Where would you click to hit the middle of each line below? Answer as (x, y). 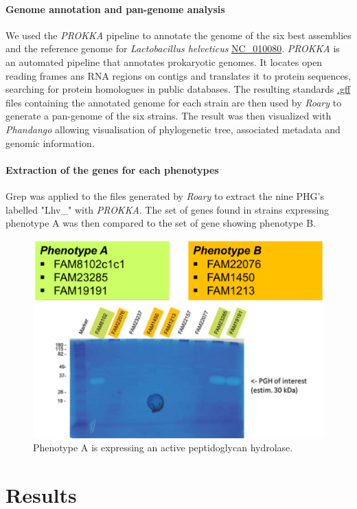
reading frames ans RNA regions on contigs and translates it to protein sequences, (178, 75)
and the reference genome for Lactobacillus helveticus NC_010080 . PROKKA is (173, 48)
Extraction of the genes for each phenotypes (112, 169)
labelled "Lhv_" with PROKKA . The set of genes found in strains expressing (168, 209)
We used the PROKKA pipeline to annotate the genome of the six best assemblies (178, 35)
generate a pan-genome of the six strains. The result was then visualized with (169, 116)
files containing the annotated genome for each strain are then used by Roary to (174, 102)
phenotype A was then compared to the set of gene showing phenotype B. (161, 223)
